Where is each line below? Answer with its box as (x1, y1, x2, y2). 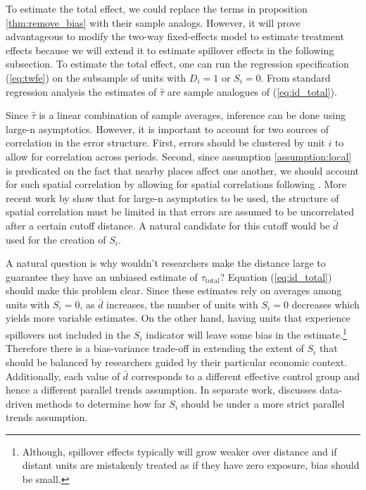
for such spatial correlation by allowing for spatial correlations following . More (6, 177, 347, 191)
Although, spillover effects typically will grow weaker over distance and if (22, 444, 337, 458)
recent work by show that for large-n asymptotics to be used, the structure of (6, 190, 339, 205)
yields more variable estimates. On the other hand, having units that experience (6, 310, 351, 325)
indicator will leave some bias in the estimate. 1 (146, 325, 347, 341)
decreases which (291, 296, 360, 311)
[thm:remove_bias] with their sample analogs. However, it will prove (6, 15, 301, 30)
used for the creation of (6, 232, 106, 246)
